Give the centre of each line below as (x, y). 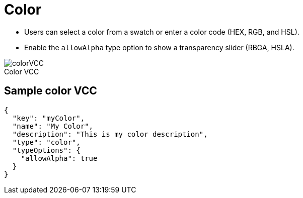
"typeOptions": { (46, 150)
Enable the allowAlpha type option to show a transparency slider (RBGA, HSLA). (159, 47)
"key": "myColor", (49, 118)
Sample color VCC (51, 91)
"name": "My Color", (53, 126)
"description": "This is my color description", (110, 134)
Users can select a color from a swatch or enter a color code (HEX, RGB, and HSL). (162, 32)
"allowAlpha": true (59, 158)
